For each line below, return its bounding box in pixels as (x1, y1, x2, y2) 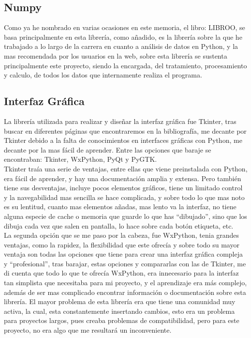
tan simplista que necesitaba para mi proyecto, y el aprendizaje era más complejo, (4, 277, 247, 288)
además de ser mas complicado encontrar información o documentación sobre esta (4, 287, 246, 297)
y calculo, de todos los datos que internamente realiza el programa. (4, 70, 202, 80)
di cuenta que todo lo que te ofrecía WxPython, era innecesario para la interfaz (4, 268, 239, 278)
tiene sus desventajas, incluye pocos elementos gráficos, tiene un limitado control (4, 183, 243, 193)
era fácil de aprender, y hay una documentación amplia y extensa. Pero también (4, 173, 241, 183)
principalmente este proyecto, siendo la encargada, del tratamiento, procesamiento (4, 60, 247, 70)
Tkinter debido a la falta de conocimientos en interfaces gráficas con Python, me (4, 135, 242, 145)
